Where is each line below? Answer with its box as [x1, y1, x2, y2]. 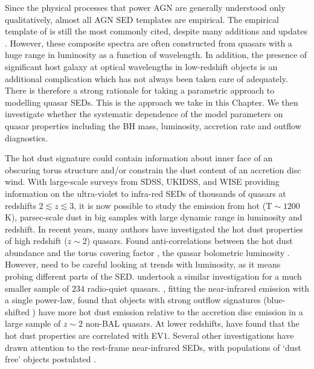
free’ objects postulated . [5, 353, 97, 365]
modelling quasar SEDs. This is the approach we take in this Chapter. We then [5, 95, 298, 108]
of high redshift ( [5, 234, 68, 247]
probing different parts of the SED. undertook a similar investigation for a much [5, 270, 302, 283]
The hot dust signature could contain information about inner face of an [5, 152, 273, 164]
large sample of [5, 317, 61, 330]
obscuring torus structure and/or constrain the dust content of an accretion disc [5, 163, 301, 176]
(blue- [263, 294, 286, 306]
